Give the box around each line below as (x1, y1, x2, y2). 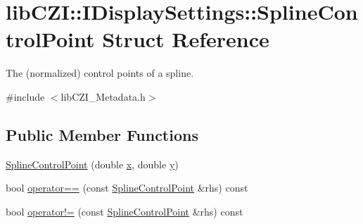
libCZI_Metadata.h (60, 89, 146, 104)
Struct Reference (102, 25, 269, 54)
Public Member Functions (6, 123, 198, 145)
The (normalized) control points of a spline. (6, 66, 194, 80)
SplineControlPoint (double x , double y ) (6, 156, 179, 171)
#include (6, 89, 45, 104)
